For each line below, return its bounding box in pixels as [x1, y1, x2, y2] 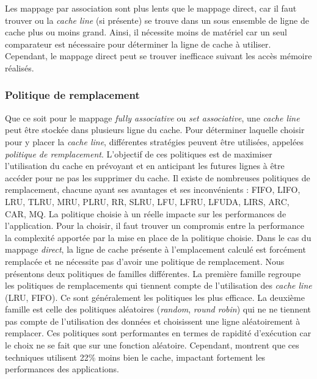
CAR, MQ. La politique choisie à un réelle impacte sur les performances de [5, 207, 286, 220]
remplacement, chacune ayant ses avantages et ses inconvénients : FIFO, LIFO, [5, 183, 301, 196]
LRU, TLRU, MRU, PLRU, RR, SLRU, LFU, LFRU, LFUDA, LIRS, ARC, [5, 195, 290, 208]
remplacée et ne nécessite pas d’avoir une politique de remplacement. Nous [5, 254, 285, 267]
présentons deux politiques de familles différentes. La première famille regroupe [5, 267, 301, 280]
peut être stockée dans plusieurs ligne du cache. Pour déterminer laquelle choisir [5, 123, 305, 136]
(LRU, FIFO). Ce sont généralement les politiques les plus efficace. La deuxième [5, 291, 305, 303]
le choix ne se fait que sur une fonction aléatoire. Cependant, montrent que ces [5, 339, 299, 352]
